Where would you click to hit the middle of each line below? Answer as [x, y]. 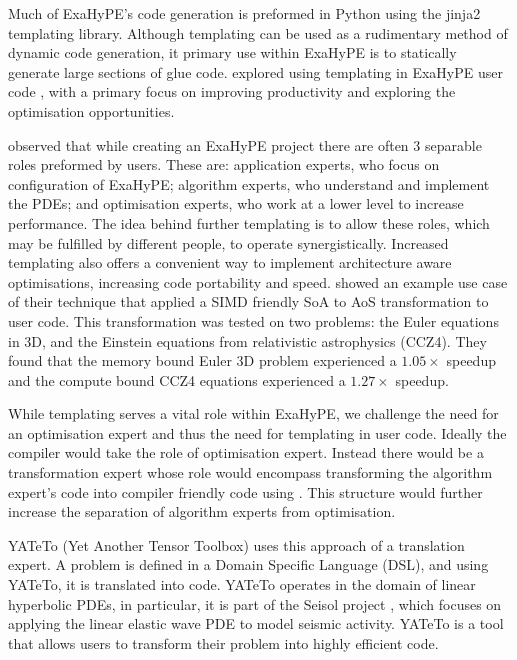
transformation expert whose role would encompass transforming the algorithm [250, 472]
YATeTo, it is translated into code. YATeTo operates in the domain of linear [242, 584]
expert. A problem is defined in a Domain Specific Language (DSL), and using [248, 564]
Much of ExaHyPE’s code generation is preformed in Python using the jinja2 [244, 13]
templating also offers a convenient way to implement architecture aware [230, 262]
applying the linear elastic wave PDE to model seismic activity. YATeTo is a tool [256, 623]
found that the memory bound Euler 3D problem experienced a [202, 360]
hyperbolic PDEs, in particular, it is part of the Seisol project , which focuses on [255, 603]
